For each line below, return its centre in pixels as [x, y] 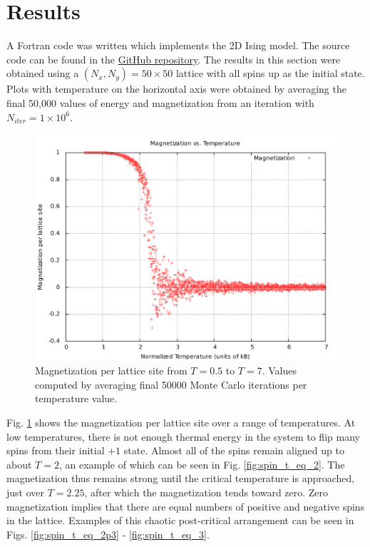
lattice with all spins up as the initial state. [270, 73]
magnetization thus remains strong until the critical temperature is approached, [181, 478]
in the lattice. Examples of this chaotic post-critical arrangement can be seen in [180, 520]
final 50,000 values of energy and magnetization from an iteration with [160, 102]
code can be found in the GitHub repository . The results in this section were [174, 59]
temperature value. [76, 398]
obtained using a [43, 73]
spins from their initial [56, 450]
